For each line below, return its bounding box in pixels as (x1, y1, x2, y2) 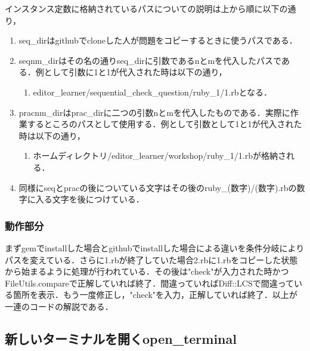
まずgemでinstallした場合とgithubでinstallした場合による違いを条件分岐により (5, 241, 305, 254)
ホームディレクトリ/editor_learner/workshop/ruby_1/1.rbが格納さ (33, 149, 287, 162)
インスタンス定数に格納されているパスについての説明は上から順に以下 (5, 2, 280, 14)
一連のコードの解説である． (5, 300, 113, 312)
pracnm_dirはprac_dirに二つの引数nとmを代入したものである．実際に (18, 106, 290, 118)
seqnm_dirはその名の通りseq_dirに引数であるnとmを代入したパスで (18, 54, 281, 66)
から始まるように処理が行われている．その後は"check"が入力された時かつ (5, 265, 289, 278)
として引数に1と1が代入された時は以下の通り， (44, 66, 227, 78)
